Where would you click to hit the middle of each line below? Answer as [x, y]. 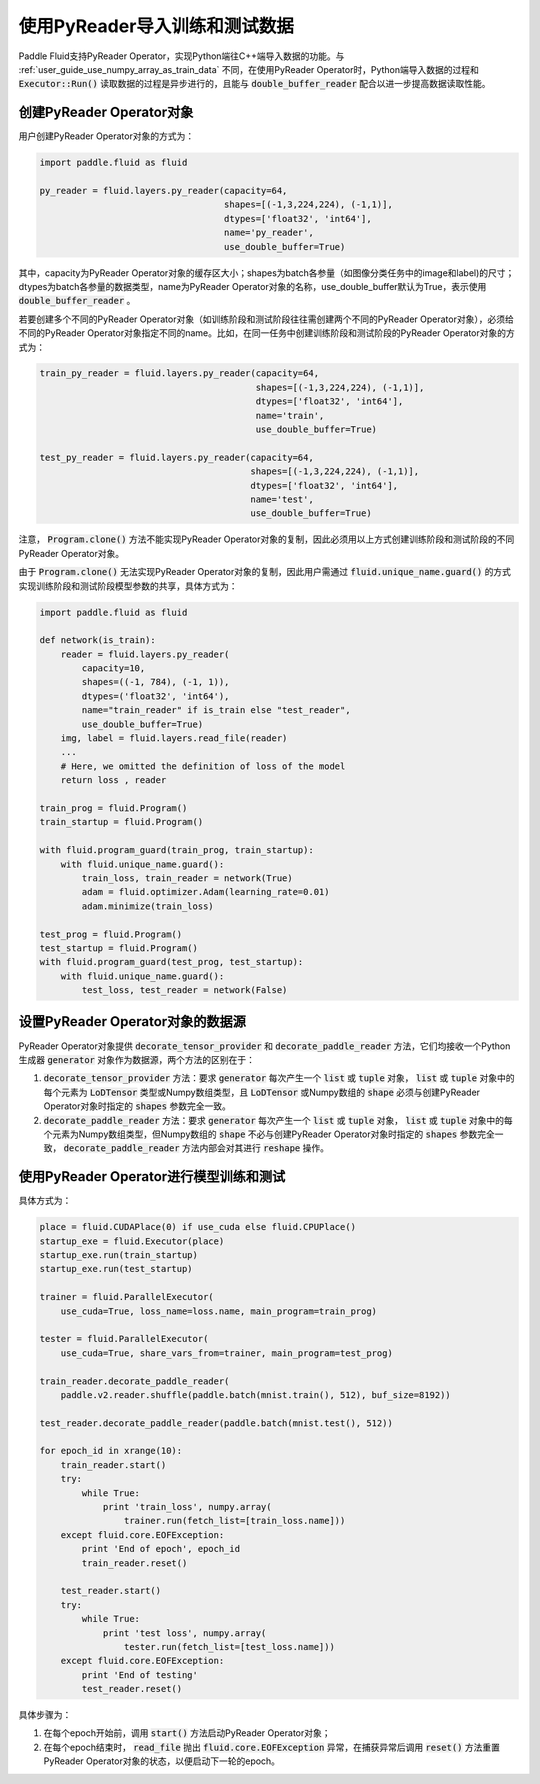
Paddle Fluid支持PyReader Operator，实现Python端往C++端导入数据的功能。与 [181, 56]
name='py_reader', [268, 233]
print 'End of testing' [140, 1674]
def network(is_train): [98, 640]
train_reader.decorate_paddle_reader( [134, 1381]
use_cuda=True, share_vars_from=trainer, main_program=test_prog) [227, 1353]
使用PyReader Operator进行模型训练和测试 [152, 1176]
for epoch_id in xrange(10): [111, 1451]
